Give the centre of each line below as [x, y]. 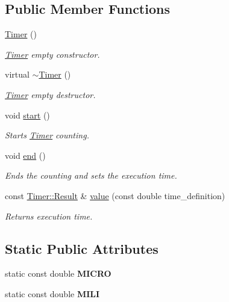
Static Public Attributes [82, 248]
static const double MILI [52, 293]
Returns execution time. [49, 216]
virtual [17, 74]
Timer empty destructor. [50, 94]
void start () [27, 115]
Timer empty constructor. [52, 54]
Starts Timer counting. [47, 135]
